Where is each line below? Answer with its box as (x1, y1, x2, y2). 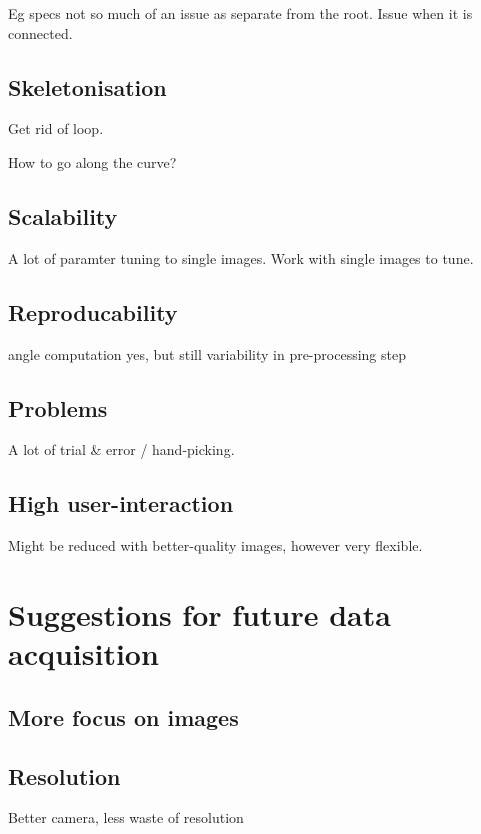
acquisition (8, 633, 159, 674)
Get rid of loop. (8, 118, 104, 139)
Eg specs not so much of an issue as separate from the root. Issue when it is (8, 3, 473, 23)
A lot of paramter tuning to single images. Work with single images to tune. (8, 247, 474, 268)
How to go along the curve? (8, 151, 177, 172)
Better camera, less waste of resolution (8, 807, 244, 828)
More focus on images (8, 701, 239, 732)
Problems (8, 392, 108, 423)
